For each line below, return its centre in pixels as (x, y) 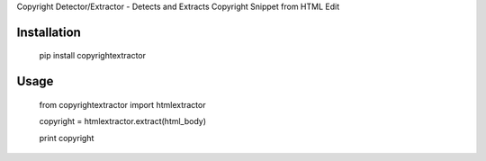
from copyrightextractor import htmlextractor (122, 104)
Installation (49, 32)
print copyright (67, 138)
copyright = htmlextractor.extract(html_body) (123, 121)
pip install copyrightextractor (92, 56)
